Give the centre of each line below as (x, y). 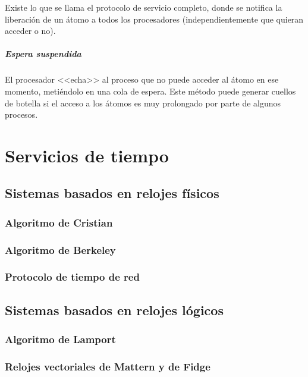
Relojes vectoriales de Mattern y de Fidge (108, 366)
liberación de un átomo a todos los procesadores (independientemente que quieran (154, 19)
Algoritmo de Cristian (59, 222)
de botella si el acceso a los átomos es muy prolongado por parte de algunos (143, 103)
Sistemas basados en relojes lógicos (114, 310)
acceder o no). (30, 31)
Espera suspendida (43, 54)
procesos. (21, 114)
